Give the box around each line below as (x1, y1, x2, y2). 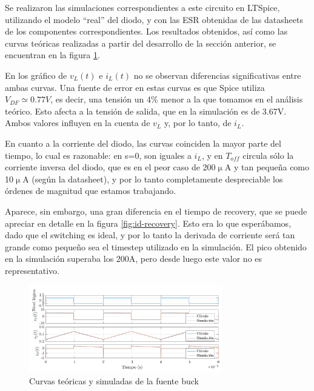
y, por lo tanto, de (164, 116, 232, 129)
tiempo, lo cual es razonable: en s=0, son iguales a (5, 149, 192, 161)
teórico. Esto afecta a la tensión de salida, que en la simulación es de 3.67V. (5, 104, 287, 117)
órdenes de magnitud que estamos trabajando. (5, 184, 176, 197)
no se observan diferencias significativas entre (133, 69, 301, 81)
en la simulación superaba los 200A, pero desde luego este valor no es (5, 252, 262, 265)
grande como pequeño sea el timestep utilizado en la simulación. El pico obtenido (5, 240, 307, 253)
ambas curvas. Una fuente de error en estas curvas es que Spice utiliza (5, 81, 265, 93)
